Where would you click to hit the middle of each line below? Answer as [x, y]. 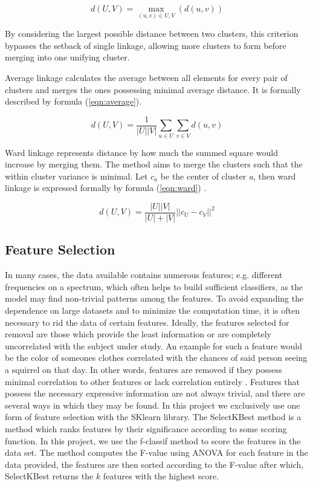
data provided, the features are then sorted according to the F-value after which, [154, 464]
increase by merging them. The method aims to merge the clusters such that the [154, 164]
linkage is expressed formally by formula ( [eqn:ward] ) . [106, 188]
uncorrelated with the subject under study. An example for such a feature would [154, 345]
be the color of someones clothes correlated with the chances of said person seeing [156, 358]
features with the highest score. [161, 476]
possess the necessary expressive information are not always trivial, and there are [155, 393]
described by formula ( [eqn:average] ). [73, 101]
